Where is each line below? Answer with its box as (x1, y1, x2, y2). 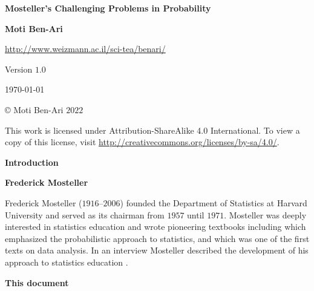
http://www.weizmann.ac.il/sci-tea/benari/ (5, 42, 166, 55)
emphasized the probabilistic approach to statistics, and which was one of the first (5, 232, 310, 244)
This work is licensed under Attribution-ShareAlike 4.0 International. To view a (5, 123, 300, 136)
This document (5, 276, 69, 289)
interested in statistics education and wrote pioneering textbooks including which (5, 220, 306, 233)
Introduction (5, 155, 59, 168)
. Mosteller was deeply (224, 208, 307, 221)
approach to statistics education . (5, 255, 128, 268)
